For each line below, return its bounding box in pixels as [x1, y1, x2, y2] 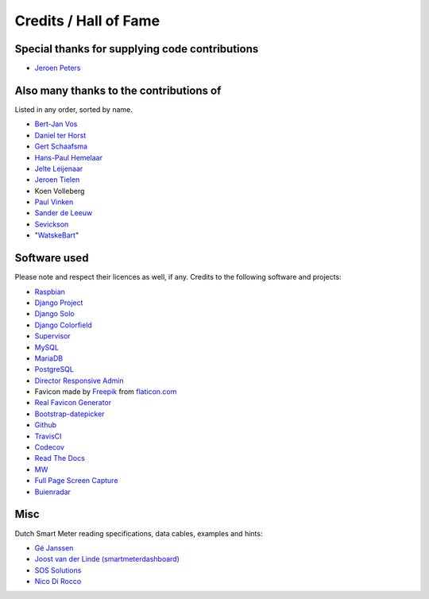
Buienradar [34, 487, 71, 497]
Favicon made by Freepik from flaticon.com [34, 387, 177, 396]
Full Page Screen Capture [34, 476, 118, 485]
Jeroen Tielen [34, 175, 80, 184]
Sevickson [34, 219, 69, 229]
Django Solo [34, 309, 75, 319]
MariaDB [34, 354, 64, 363]
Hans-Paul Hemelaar [34, 153, 103, 162]
